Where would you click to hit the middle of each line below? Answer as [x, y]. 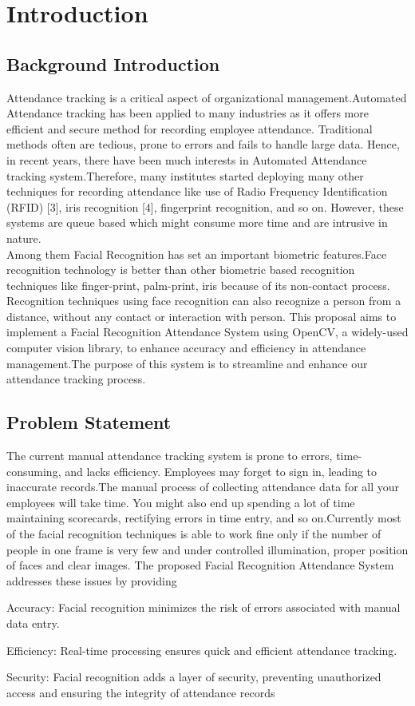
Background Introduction [113, 63]
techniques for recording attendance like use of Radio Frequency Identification [197, 191]
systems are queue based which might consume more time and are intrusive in [197, 222]
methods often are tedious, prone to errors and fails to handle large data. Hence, [203, 144]
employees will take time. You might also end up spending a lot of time [181, 502]
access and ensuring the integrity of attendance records [141, 692]
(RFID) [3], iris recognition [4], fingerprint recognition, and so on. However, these [205, 206]
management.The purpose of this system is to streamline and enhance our [187, 363]
